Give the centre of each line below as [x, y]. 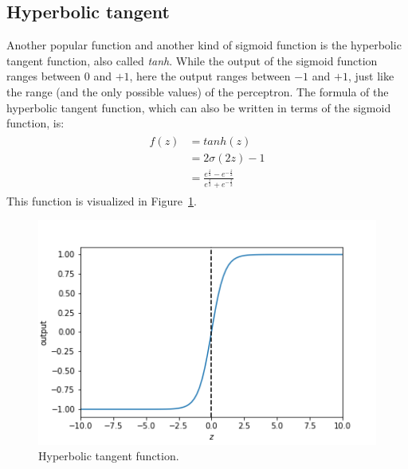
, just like [371, 76]
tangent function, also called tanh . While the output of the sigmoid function [192, 60]
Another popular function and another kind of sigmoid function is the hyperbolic [204, 45]
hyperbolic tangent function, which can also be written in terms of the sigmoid [199, 107]
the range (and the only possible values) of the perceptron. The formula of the [198, 91]
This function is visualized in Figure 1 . [102, 200]
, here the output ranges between [210, 76]
